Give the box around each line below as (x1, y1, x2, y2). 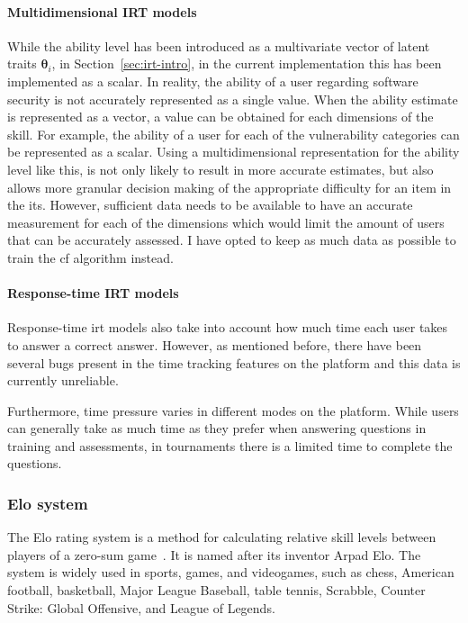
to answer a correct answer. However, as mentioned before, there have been (7, 335, 422, 354)
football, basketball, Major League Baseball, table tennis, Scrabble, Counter (7, 581, 426, 600)
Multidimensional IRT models (7, 2, 197, 21)
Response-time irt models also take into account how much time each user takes (7, 318, 448, 337)
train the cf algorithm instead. (7, 248, 174, 266)
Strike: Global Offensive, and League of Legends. (7, 598, 275, 617)
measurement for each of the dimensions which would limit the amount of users (7, 212, 445, 231)
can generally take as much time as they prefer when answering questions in (7, 419, 427, 438)
